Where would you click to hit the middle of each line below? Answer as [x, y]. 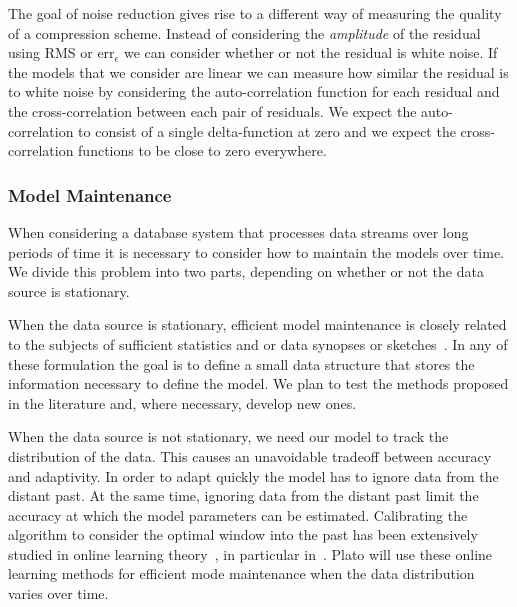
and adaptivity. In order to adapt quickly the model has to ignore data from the [253, 475]
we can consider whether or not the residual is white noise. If [311, 52]
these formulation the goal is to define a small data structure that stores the [241, 363]
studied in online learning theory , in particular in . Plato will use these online [250, 553]
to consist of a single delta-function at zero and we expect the [267, 130]
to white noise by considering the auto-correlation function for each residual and [254, 91]
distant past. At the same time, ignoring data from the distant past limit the [243, 495]
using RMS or [50, 52]
